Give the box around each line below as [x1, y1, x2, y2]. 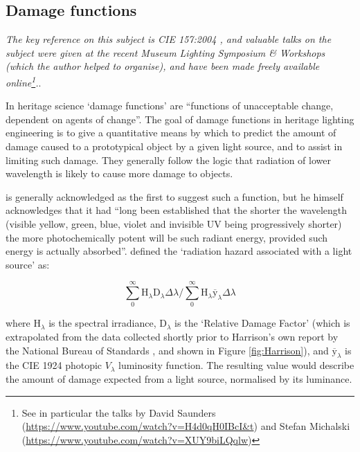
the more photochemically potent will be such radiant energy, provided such [6, 230, 328, 244]
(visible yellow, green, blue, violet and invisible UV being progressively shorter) [6, 216, 342, 230]
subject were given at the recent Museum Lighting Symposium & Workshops [6, 45, 325, 60]
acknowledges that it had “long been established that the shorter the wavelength [6, 203, 348, 217]
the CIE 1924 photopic [6, 358, 102, 372]
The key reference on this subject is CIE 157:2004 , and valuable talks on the [6, 32, 332, 46]
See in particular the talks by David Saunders [21, 405, 216, 419]
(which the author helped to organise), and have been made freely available [6, 59, 320, 73]
